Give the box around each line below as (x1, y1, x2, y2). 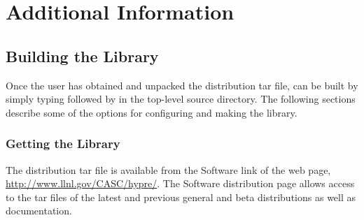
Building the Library (6, 45, 159, 66)
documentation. (6, 203, 72, 218)
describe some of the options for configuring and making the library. (6, 105, 297, 119)
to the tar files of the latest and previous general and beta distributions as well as (6, 189, 356, 204)
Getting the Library (6, 135, 120, 152)
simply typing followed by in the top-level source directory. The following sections (6, 91, 356, 106)
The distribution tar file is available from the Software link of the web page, (6, 162, 331, 177)
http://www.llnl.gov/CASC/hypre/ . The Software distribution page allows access (6, 176, 355, 191)
